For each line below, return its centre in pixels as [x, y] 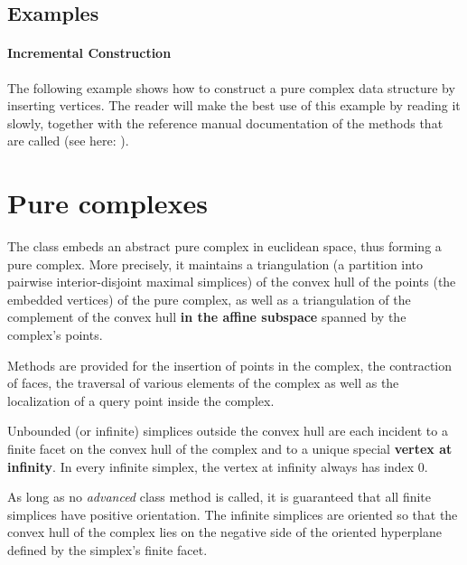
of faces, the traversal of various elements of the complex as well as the [203, 383]
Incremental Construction [89, 53]
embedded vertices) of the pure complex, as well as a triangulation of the [209, 299]
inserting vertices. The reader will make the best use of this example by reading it [234, 105]
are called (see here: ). [68, 141]
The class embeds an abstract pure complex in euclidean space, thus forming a [224, 246]
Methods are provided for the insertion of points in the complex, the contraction [230, 365]
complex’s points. [55, 335]
